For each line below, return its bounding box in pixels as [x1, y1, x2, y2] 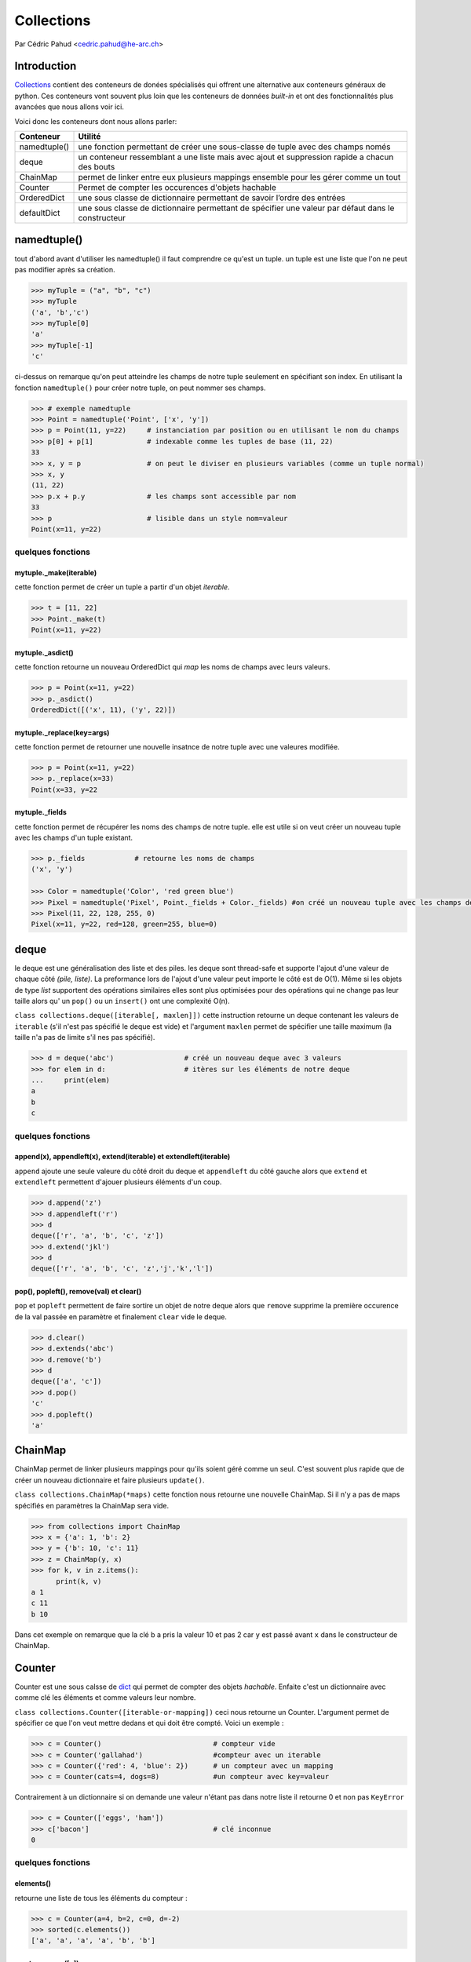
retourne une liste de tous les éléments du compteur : [14, 1893, 188, 1902]
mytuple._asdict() [14, 647, 74, 657]
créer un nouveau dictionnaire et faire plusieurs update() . [14, 1475, 205, 1485]
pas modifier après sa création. [14, 264, 115, 274]
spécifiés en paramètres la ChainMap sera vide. [14, 1501, 170, 1510]
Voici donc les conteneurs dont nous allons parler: [14, 116, 177, 126]
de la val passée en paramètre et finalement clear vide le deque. [14, 1311, 228, 1322]
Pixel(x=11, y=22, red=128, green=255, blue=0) [31, 920, 217, 929]
